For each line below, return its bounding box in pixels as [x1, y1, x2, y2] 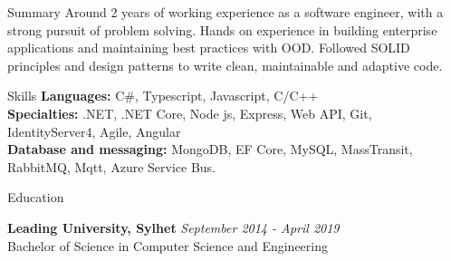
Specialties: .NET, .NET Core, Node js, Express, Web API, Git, [7, 103, 372, 122]
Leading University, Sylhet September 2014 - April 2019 [7, 217, 340, 237]
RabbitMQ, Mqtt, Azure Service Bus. [7, 157, 216, 176]
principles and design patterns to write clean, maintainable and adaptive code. [7, 55, 443, 74]
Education [7, 188, 64, 207]
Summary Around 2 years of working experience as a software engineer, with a [7, 3, 444, 21]
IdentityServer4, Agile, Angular [7, 121, 181, 140]
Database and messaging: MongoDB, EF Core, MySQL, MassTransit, [7, 140, 413, 159]
